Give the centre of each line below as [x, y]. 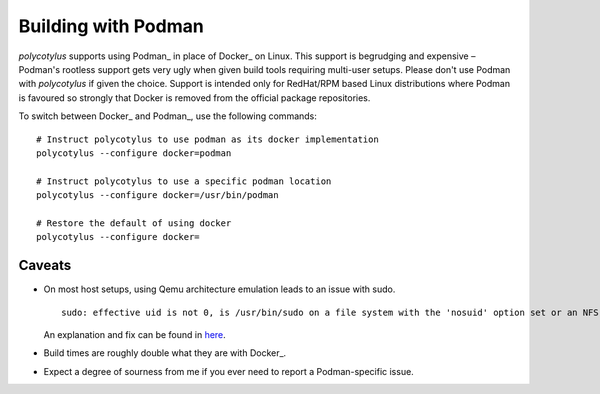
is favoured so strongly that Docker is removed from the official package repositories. [194, 97]
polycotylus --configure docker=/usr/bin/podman [157, 195]
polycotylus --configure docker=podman [134, 153]
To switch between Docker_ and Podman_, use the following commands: [167, 116]
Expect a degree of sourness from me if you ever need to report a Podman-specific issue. [228, 371]
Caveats [45, 265]
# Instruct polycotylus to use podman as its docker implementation [207, 139]
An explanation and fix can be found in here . [135, 334]
